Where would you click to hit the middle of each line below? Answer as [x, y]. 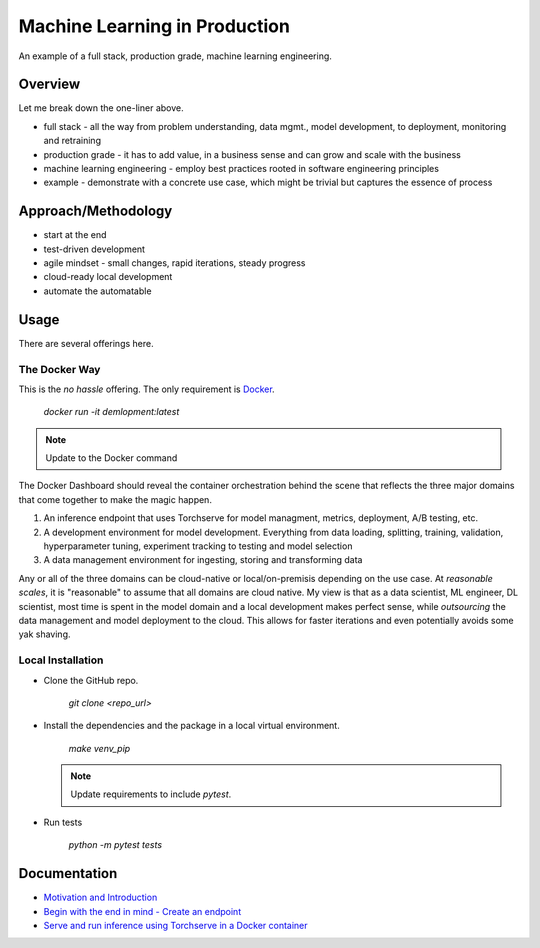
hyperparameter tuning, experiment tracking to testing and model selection [198, 546]
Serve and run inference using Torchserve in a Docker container [176, 925]
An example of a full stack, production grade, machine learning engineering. [175, 56]
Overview [49, 84]
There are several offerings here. [86, 343]
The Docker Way [59, 369]
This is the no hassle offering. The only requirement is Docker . [146, 389]
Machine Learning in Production [154, 26]
